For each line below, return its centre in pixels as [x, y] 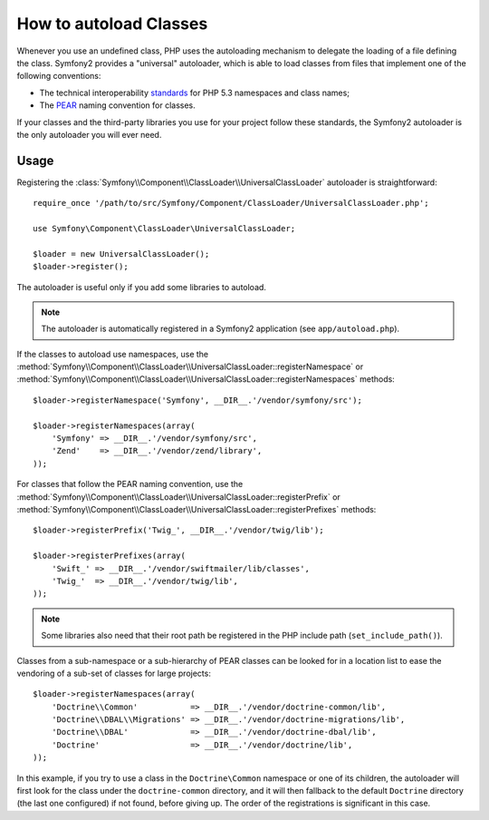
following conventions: [59, 76]
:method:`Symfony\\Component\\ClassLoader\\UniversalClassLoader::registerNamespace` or [190, 366]
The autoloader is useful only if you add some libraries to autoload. [142, 287]
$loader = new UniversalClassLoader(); [121, 254]
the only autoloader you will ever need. [89, 134]
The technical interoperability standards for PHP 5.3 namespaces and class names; [195, 93]
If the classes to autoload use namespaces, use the [112, 354]
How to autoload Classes [112, 24]
